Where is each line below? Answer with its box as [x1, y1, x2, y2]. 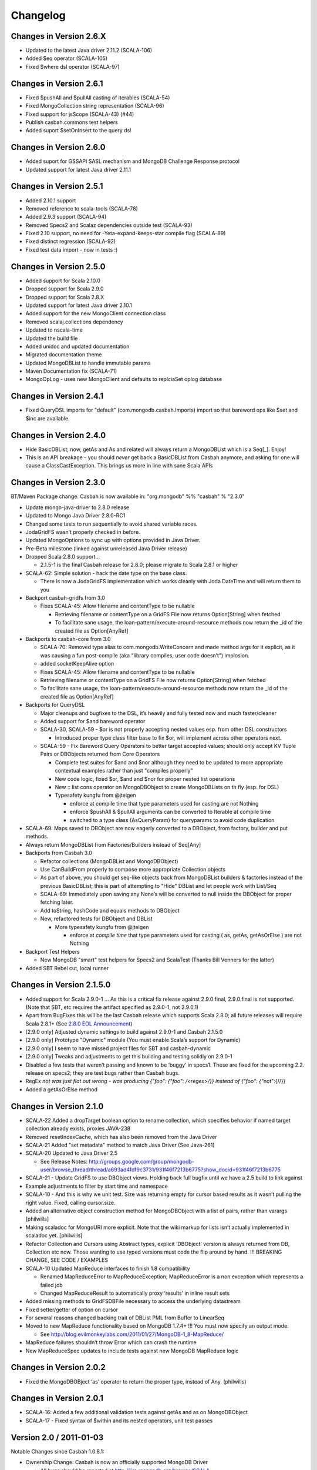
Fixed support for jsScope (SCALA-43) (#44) [25, 111, 134, 118]
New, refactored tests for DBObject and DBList [40, 915, 153, 923]
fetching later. [40, 898, 74, 906]
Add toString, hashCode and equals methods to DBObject [40, 907, 180, 914]
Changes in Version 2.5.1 [11, 181, 103, 191]
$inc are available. [25, 415, 70, 422]
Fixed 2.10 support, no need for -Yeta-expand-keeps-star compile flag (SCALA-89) [25, 230, 226, 237]
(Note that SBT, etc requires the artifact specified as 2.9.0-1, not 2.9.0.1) [25, 1003, 199, 1011]
